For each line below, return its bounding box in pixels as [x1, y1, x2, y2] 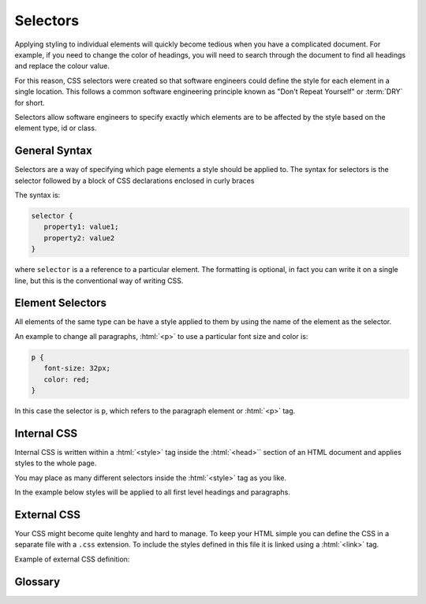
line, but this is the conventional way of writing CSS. [14, 276, 184, 285]
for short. [14, 98, 45, 107]
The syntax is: [14, 190, 61, 199]
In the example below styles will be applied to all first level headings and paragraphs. [14, 487, 291, 497]
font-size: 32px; [43, 364, 110, 373]
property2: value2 [43, 233, 115, 242]
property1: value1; [43, 222, 119, 232]
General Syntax [14, 144, 92, 158]
